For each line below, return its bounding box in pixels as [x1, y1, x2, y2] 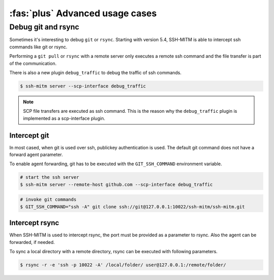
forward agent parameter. [9, 151, 63, 158]
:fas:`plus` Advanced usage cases [9, 8, 157, 19]
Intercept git [9, 131, 49, 140]
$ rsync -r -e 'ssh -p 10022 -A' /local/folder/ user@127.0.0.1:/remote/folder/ [20, 262, 226, 268]
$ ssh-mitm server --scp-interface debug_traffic [20, 83, 146, 89]
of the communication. [9, 60, 57, 66]
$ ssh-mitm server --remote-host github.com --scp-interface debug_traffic [20, 181, 213, 188]
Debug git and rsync [9, 22, 80, 32]
